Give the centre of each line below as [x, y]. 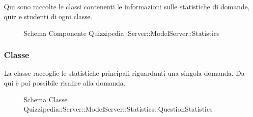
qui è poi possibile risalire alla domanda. [65, 82]
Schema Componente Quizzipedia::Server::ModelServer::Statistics [122, 33]
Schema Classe [46, 99]
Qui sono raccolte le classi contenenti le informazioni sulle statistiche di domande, [127, 7]
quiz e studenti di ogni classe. [48, 16]
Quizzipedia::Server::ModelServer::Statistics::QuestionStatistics [118, 109]
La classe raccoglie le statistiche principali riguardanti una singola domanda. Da [124, 73]
